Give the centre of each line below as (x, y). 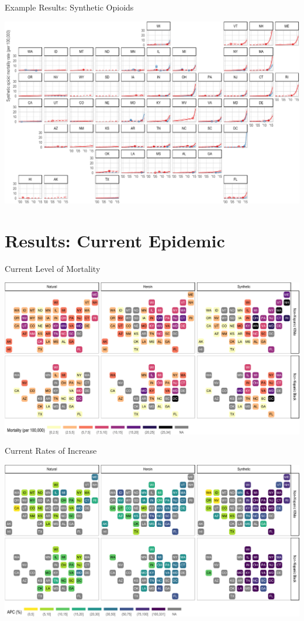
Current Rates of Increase (51, 451)
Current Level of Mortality (53, 268)
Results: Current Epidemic (115, 240)
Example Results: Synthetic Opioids (69, 7)
